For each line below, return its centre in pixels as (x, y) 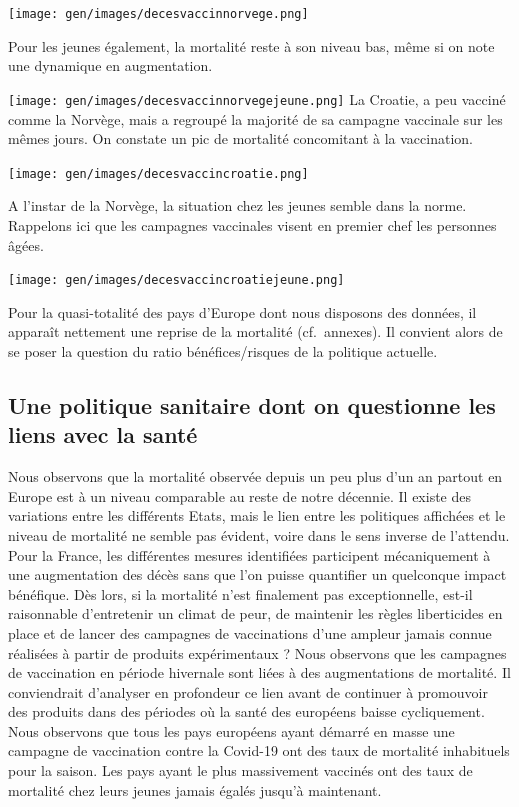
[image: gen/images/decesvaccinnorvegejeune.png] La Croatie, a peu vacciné (257, 98)
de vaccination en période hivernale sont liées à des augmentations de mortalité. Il (259, 672)
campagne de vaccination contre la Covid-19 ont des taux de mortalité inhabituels (259, 750)
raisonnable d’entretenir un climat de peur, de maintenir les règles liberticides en (255, 613)
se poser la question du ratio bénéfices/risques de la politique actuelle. (223, 350)
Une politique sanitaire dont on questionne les (252, 404)
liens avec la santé (103, 434)
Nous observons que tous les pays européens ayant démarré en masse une (231, 730)
